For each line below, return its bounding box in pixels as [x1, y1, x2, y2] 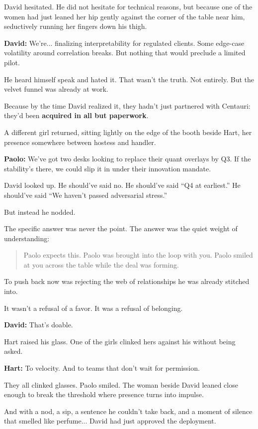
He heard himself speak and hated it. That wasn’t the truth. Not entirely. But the [4, 74, 255, 84]
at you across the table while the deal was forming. [23, 259, 179, 270]
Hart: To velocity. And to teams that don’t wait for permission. [4, 363, 200, 373]
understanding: [4, 233, 50, 243]
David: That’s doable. [4, 319, 73, 330]
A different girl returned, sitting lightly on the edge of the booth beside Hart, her [4, 127, 252, 137]
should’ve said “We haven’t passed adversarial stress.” [4, 189, 168, 200]
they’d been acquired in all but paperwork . [4, 110, 149, 121]
